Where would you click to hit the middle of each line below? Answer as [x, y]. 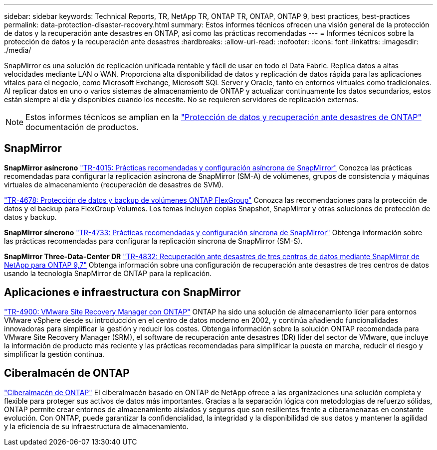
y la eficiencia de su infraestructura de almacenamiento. [96, 426]
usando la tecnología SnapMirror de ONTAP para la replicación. [108, 273]
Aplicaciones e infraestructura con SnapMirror [122, 293]
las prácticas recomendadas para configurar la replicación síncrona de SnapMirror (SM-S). [153, 241]
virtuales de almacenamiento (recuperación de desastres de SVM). [114, 184]
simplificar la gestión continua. [54, 354]
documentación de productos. [82, 127]
